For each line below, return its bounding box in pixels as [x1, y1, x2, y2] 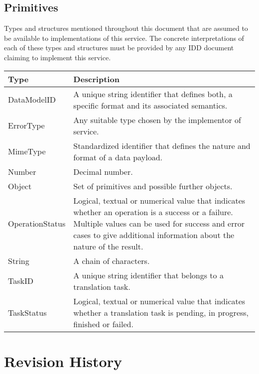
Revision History [4, 351, 122, 371]
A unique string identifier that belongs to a [73, 269, 224, 281]
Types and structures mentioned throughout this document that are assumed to [4, 23, 248, 33]
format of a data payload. [73, 151, 163, 163]
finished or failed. [73, 318, 133, 330]
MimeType [8, 145, 46, 157]
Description [73, 73, 120, 85]
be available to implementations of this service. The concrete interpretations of [4, 32, 244, 43]
